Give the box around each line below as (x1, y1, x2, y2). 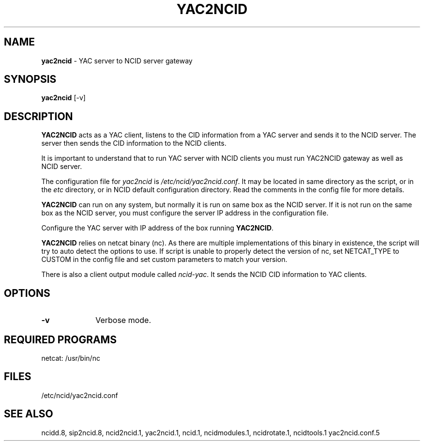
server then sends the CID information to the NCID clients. (41, 139, 227, 148)
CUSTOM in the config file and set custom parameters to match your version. (41, 255, 288, 264)
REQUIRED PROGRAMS (4, 333, 117, 346)
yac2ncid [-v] (41, 93, 86, 102)
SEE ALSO (4, 408, 53, 420)
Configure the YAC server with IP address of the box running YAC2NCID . (41, 224, 274, 232)
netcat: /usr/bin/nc (41, 353, 100, 362)
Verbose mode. (95, 315, 151, 325)
